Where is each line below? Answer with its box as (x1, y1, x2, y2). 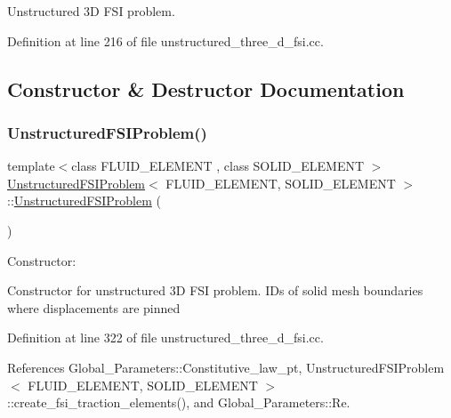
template (7, 157, 55, 175)
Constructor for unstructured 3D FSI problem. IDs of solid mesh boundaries (7, 281, 423, 300)
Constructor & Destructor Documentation (7, 75, 405, 102)
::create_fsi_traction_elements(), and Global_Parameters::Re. (7, 393, 350, 412)
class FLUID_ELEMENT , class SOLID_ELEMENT (71, 157, 365, 175)
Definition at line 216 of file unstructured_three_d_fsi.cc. (7, 31, 324, 50)
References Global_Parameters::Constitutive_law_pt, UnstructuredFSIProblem (7, 358, 445, 376)
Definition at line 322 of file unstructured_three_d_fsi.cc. (7, 328, 324, 347)
